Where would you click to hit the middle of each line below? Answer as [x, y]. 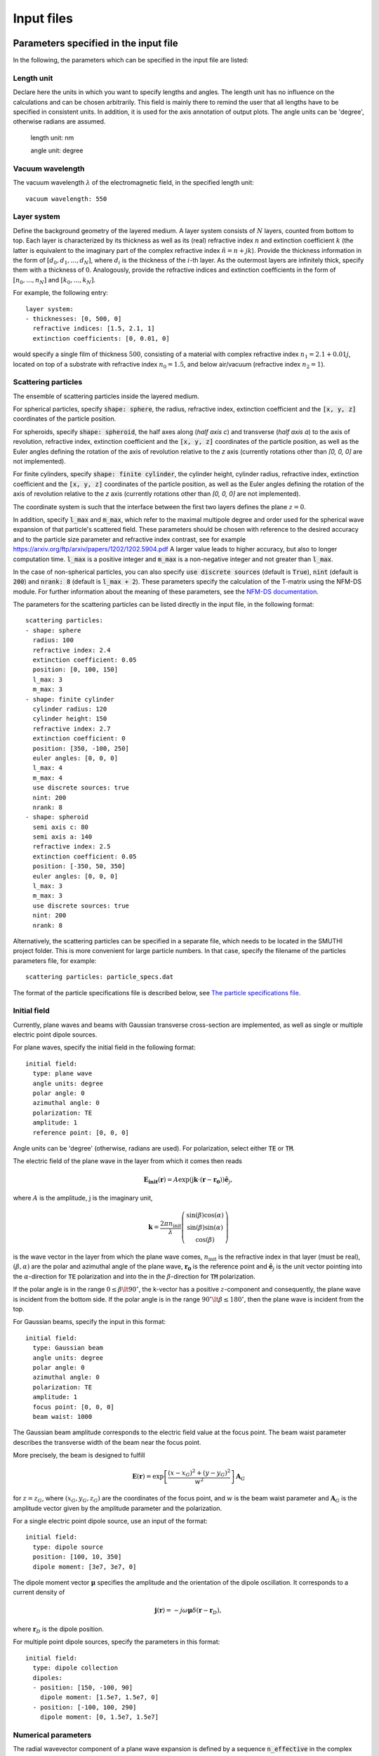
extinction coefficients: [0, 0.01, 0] [101, 338]
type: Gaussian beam [68, 1348]
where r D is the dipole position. [59, 1630]
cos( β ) [205, 1240]
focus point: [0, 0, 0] [74, 1407]
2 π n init [171, 1224]
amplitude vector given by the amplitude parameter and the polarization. [118, 1508]
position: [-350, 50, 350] [79, 866]
